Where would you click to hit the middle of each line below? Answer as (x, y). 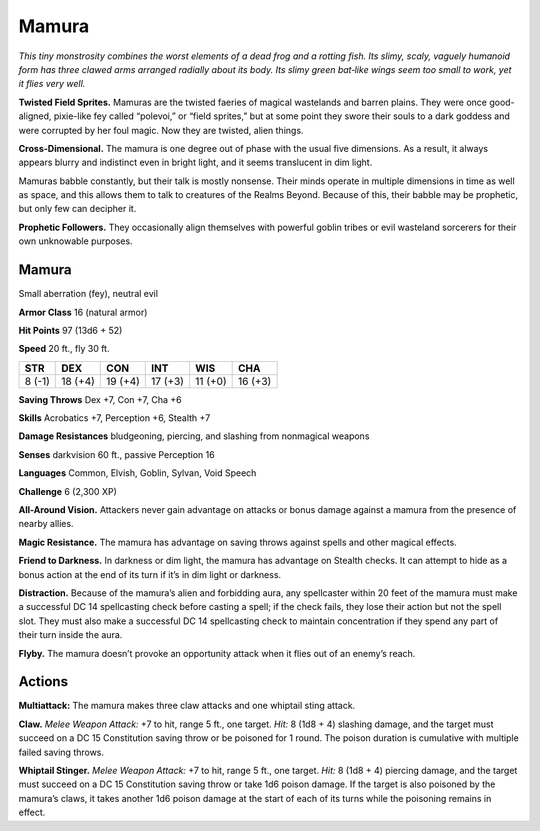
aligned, (35, 116)
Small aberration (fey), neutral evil (88, 294)
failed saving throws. (61, 752)
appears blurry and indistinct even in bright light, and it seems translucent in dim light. (195, 162)
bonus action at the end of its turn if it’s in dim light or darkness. (150, 574)
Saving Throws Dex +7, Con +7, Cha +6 (100, 399)
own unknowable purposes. (76, 241)
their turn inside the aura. (70, 635)
